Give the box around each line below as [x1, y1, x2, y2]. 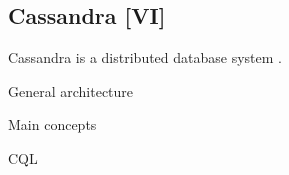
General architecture [8, 80, 134, 101]
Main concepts [8, 114, 97, 135]
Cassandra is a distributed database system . [8, 47, 283, 68]
